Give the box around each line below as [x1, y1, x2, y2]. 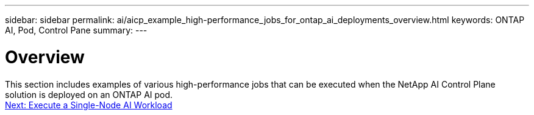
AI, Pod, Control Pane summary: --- [5, 25, 148, 35]
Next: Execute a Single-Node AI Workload [5, 99, 173, 110]
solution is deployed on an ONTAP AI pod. [5, 89, 173, 100]
